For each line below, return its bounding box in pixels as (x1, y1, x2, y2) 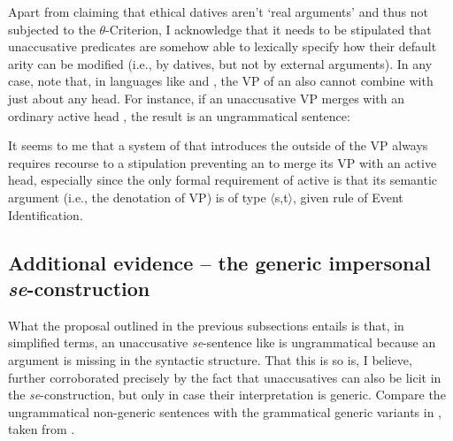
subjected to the (8, 19, 96, 38)
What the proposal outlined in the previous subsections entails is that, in (8, 316, 404, 334)
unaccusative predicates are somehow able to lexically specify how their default (8, 37, 437, 56)
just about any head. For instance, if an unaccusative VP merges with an (8, 88, 405, 107)
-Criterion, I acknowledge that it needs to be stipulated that (105, 19, 432, 38)
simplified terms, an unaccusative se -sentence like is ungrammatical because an (8, 333, 436, 352)
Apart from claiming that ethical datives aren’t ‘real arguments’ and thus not (8, 3, 428, 20)
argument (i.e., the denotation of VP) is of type (8, 187, 266, 206)
